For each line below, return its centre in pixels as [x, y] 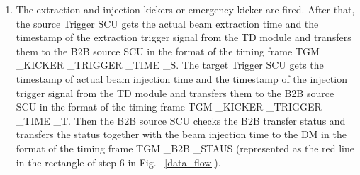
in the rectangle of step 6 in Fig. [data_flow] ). [118, 162]
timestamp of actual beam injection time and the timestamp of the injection [181, 78]
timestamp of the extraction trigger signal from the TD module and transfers [184, 37]
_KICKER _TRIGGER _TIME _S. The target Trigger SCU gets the [170, 65]
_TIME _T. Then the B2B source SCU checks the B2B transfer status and [181, 120]
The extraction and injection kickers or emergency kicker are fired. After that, [185, 9]
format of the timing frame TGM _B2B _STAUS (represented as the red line [185, 148]
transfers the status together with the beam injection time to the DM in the [181, 134]
